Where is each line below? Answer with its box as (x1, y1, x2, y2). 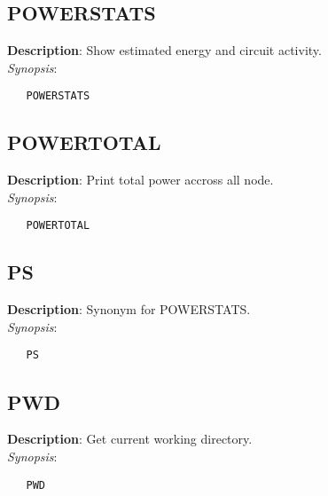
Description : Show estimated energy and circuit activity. (7, 41, 322, 59)
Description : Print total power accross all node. (7, 170, 274, 189)
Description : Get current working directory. (7, 429, 253, 448)
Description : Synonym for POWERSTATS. (7, 300, 251, 319)
